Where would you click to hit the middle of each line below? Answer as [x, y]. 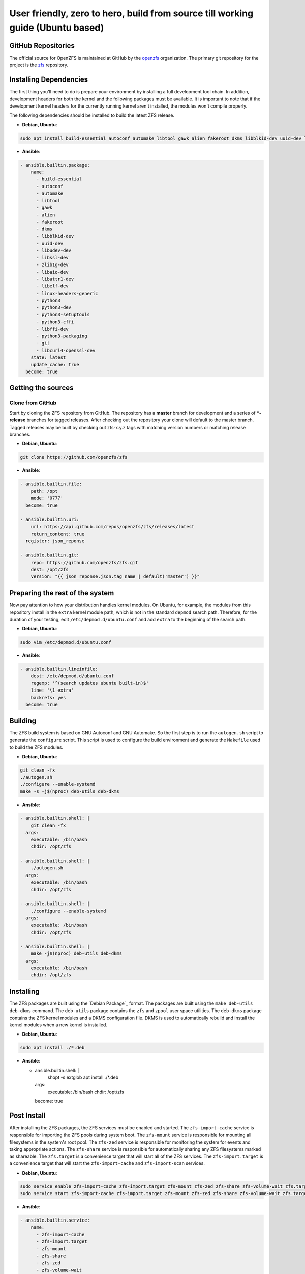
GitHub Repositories [42, 46]
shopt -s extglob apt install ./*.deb [83, 1077]
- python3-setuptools [63, 314]
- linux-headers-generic [67, 293]
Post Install [27, 1116]
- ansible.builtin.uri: [50, 520]
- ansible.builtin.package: [55, 165]
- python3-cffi [55, 322]
